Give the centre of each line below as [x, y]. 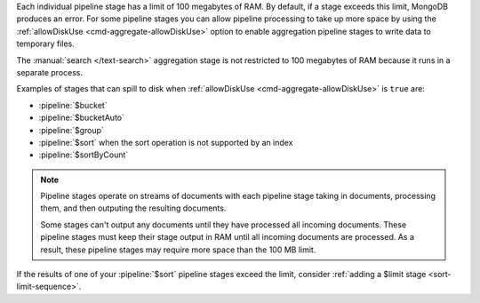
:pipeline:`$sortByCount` [84, 155]
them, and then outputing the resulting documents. [133, 208]
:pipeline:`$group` [71, 130]
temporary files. [45, 44]
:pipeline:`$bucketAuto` [81, 118]
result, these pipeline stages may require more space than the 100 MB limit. [178, 250]
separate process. [50, 72]
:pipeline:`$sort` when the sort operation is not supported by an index [166, 142]
